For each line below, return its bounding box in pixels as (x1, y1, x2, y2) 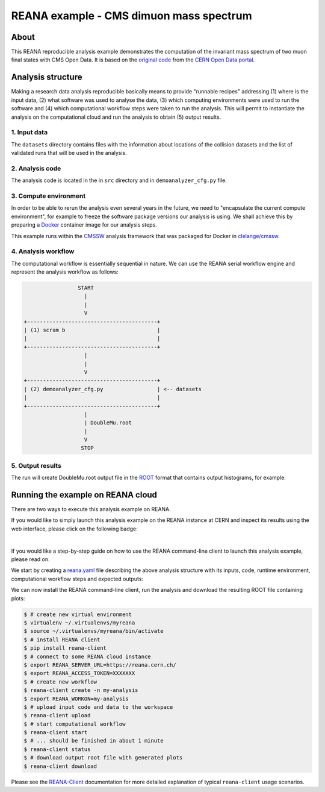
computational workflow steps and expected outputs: (11, 575, 144, 582)
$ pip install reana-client (23, 645, 107, 652)
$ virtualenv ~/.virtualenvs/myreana (23, 619, 135, 626)
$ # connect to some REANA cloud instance (23, 653, 151, 660)
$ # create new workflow (23, 678, 97, 685)
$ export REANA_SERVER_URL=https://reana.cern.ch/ (23, 661, 177, 668)
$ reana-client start (23, 729, 88, 736)
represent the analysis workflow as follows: (11, 268, 119, 275)
